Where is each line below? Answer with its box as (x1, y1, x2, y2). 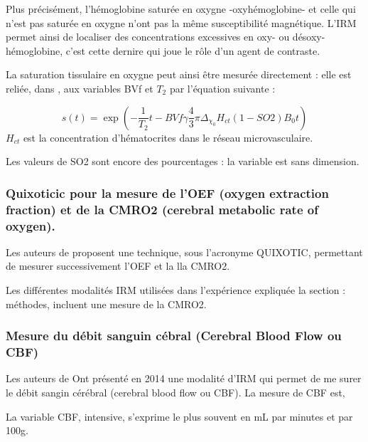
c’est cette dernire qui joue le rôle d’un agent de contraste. (65, 43, 320, 58)
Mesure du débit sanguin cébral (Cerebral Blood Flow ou (6, 327, 342, 344)
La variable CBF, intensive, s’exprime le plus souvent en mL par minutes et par (6, 409, 353, 423)
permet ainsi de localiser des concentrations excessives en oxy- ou (6, 29, 290, 44)
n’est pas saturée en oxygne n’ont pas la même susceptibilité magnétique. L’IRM (6, 15, 357, 30)
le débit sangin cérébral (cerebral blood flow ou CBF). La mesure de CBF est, (6, 384, 345, 399)
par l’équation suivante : (169, 80, 276, 95)
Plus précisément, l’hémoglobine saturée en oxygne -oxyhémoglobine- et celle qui (6, 1, 356, 16)
